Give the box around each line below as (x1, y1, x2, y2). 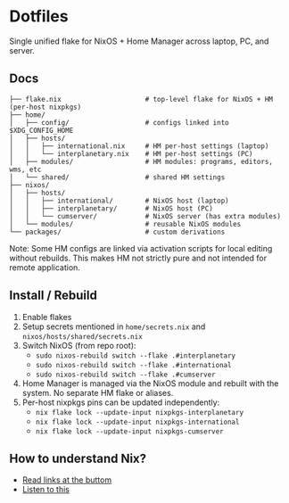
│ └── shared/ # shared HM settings (9, 172, 226, 182)
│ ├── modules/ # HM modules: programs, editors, (9, 157, 274, 166)
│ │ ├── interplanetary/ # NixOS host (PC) (9, 203, 214, 213)
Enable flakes (21, 311, 72, 322)
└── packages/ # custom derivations (9, 227, 226, 236)
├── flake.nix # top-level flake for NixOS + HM (9, 95, 274, 103)
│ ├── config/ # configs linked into (9, 118, 229, 127)
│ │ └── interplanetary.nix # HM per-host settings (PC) (9, 149, 253, 158)
